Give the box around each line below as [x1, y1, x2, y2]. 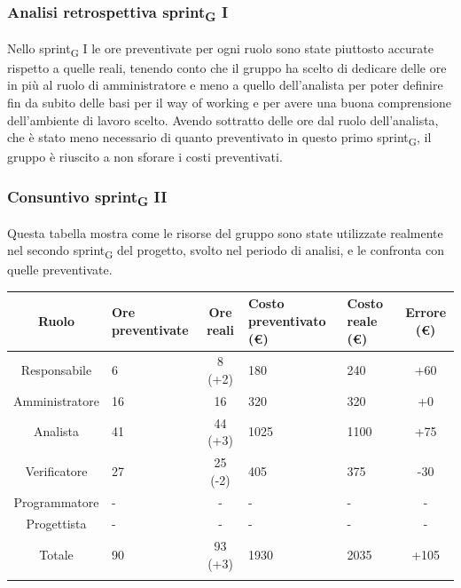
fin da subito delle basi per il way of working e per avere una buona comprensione [7, 92, 451, 111]
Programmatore [13, 492, 99, 511]
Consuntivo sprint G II [7, 185, 168, 211]
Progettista [26, 514, 87, 533]
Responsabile [20, 361, 92, 379]
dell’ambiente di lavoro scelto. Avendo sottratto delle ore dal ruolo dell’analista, [7, 110, 439, 129]
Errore [405, 303, 447, 322]
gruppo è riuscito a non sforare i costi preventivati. [7, 147, 283, 166]
